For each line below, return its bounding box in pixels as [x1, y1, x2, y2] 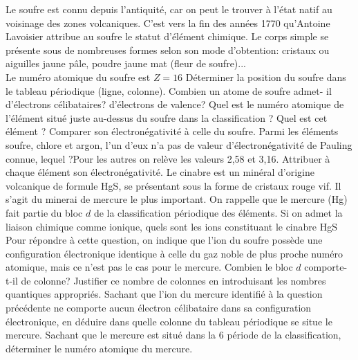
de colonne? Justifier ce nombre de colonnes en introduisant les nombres [21, 273, 326, 287]
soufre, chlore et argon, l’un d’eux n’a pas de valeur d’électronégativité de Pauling [6, 137, 352, 152]
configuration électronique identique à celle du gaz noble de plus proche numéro [6, 246, 343, 260]
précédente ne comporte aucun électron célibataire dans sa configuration [6, 300, 312, 315]
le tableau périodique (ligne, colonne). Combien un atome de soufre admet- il [6, 83, 332, 98]
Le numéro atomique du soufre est [6, 69, 151, 84]
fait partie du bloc [6, 205, 83, 219]
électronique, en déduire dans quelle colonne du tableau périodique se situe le [6, 314, 332, 328]
